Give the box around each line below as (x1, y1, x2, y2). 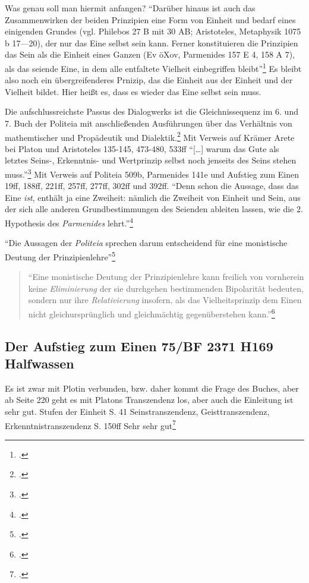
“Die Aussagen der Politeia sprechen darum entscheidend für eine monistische (5, 237, 288, 249)
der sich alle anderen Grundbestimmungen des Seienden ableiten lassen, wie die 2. (5, 203, 303, 215)
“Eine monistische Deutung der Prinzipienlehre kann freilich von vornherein (28, 270, 304, 283)
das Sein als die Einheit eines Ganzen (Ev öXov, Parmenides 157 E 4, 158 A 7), (5, 48, 295, 61)
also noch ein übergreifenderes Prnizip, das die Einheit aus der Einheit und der (5, 74, 293, 86)
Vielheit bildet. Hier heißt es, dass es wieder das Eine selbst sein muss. (5, 85, 261, 97)
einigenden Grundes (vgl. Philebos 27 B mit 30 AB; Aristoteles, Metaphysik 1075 (5, 25, 301, 37)
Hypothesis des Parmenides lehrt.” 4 (5, 215, 134, 229)
